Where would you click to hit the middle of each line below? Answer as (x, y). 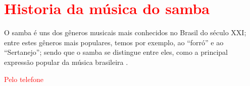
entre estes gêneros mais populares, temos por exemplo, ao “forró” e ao (114, 42)
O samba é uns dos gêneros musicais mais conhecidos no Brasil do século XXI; (125, 32)
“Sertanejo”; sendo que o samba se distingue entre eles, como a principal (116, 52)
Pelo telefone (24, 79)
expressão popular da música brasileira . (66, 62)
